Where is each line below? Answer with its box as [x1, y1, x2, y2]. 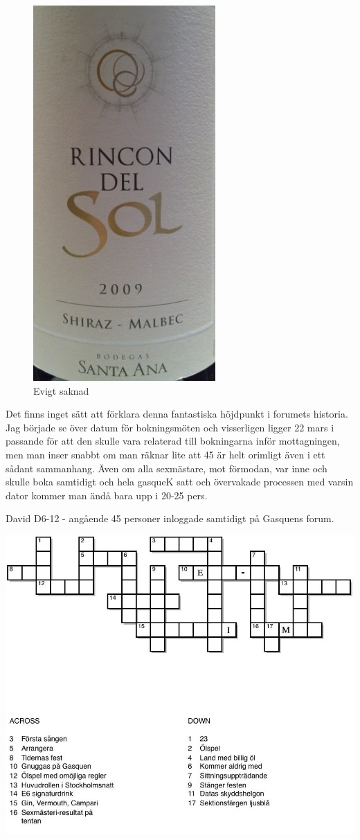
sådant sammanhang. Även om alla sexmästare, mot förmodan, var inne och [6, 461, 327, 475]
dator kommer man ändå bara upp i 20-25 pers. [6, 488, 208, 502]
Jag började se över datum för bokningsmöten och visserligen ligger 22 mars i [6, 420, 334, 434]
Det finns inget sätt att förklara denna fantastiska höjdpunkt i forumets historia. [6, 406, 348, 421]
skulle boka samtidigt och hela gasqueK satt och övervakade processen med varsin [6, 474, 354, 489]
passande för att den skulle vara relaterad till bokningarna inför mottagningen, [6, 434, 340, 448]
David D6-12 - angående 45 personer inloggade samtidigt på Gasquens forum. [6, 511, 334, 526]
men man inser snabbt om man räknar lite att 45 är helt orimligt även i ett [6, 447, 325, 461]
